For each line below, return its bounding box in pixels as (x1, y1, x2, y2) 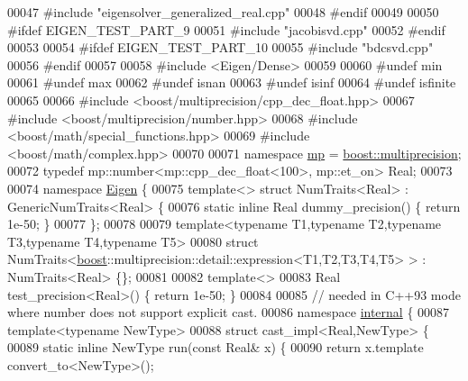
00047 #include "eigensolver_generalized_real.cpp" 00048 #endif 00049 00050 (7, 3, 439, 21)
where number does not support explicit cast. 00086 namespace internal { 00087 (7, 303, 450, 322)
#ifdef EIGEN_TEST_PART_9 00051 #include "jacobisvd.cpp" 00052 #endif (7, 20, 445, 39)
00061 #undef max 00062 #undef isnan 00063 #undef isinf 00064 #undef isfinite (7, 73, 456, 92)
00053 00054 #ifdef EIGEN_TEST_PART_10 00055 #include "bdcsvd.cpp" (7, 38, 434, 57)
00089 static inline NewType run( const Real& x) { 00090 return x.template (7, 338, 424, 357)
